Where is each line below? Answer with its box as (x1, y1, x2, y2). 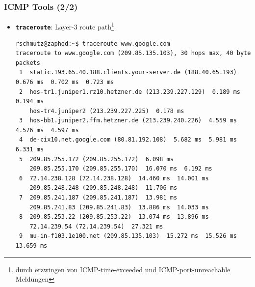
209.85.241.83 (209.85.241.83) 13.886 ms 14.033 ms (29, 203, 209, 211)
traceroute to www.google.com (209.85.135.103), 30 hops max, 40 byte (15, 50, 251, 57)
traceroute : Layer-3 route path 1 (15, 20, 114, 31)
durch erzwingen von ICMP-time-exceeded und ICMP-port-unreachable (15, 264, 230, 274)
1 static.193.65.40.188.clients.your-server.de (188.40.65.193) (19, 69, 237, 76)
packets (15, 59, 40, 66)
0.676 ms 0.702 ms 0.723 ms (15, 78, 114, 86)
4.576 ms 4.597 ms (15, 126, 79, 134)
